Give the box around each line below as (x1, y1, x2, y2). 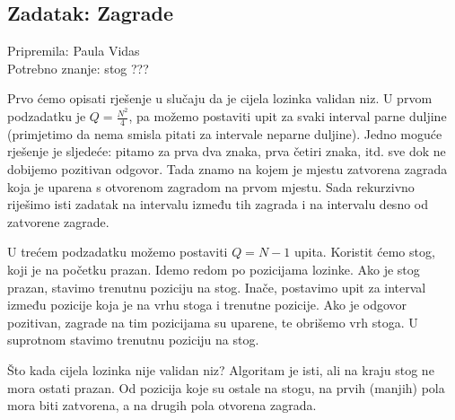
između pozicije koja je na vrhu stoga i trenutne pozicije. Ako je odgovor (7, 295, 407, 314)
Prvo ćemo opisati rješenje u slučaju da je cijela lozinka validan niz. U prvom (7, 89, 433, 108)
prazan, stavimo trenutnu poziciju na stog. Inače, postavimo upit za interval (7, 277, 426, 296)
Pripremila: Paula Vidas (7, 41, 140, 60)
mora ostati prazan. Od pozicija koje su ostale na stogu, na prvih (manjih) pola (7, 378, 445, 397)
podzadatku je (7, 107, 86, 126)
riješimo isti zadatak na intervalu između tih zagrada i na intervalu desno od (7, 195, 429, 214)
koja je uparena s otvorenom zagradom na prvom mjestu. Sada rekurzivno (7, 177, 415, 196)
